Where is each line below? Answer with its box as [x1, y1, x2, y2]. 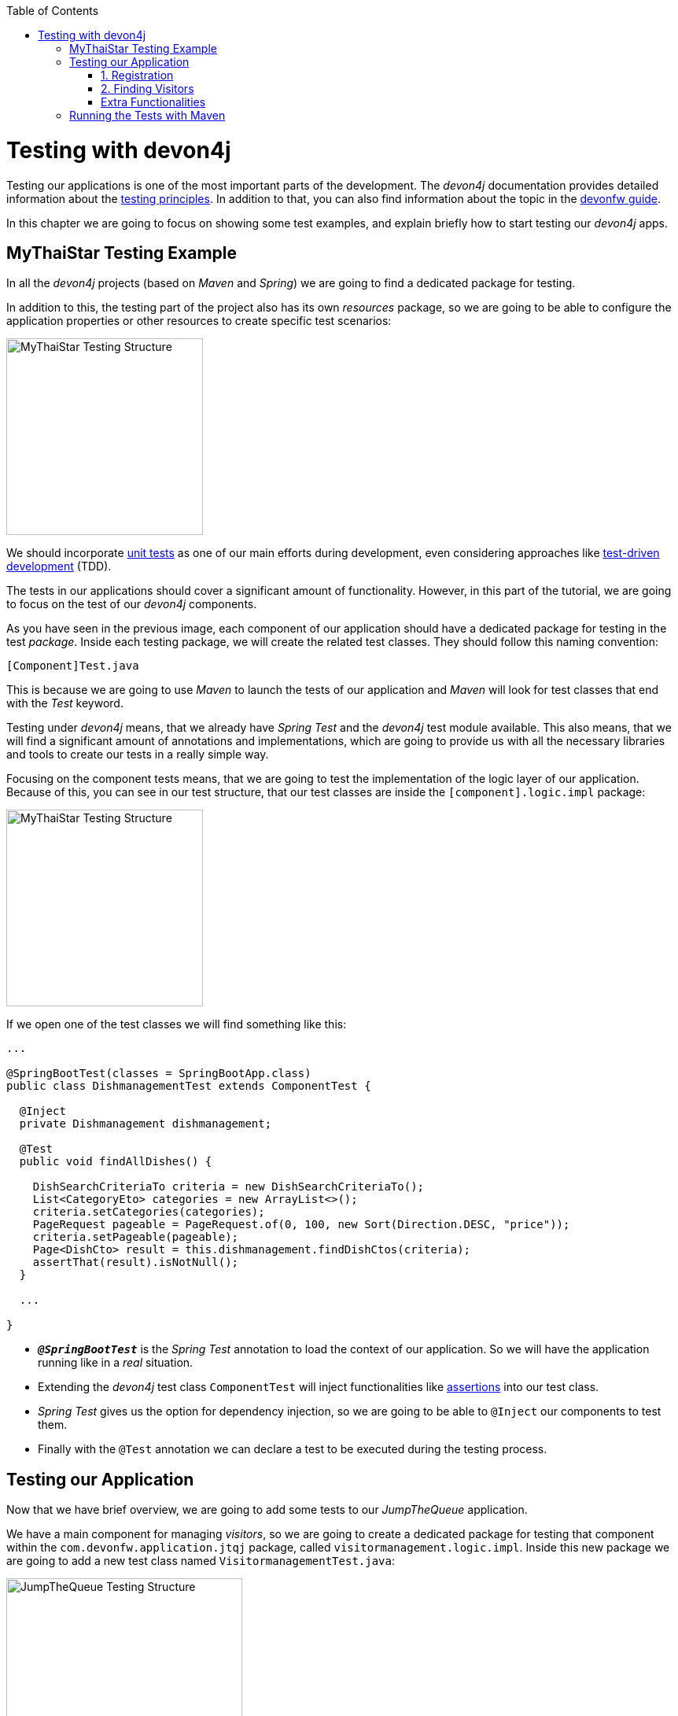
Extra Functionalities [101, 95, 206, 109]
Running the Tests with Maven [69, 109, 226, 122]
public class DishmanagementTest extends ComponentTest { [6, 1079, 371, 1093]
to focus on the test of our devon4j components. [6, 597, 257, 611]
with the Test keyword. [6, 696, 123, 710]
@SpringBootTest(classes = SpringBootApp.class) [6, 1067, 311, 1080]
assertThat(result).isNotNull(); [32, 1256, 239, 1269]
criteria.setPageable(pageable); [32, 1231, 239, 1244]
